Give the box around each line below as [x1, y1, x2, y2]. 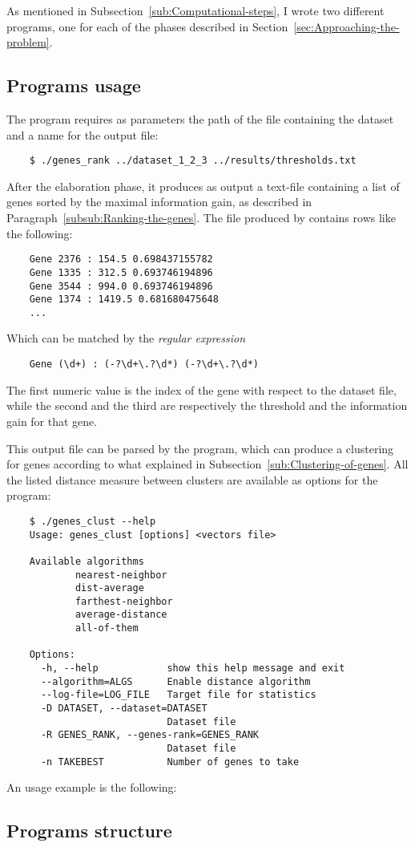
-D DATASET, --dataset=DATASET [40, 703, 207, 715]
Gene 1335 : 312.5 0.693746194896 [29, 266, 213, 278]
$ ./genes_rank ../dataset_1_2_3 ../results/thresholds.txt [29, 155, 357, 167]
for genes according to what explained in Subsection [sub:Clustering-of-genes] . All [6, 456, 409, 472]
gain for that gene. [6, 412, 98, 429]
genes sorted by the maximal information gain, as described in [6, 193, 312, 210]
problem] [6, 34, 50, 51]
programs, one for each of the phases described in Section [6, 18, 288, 34]
